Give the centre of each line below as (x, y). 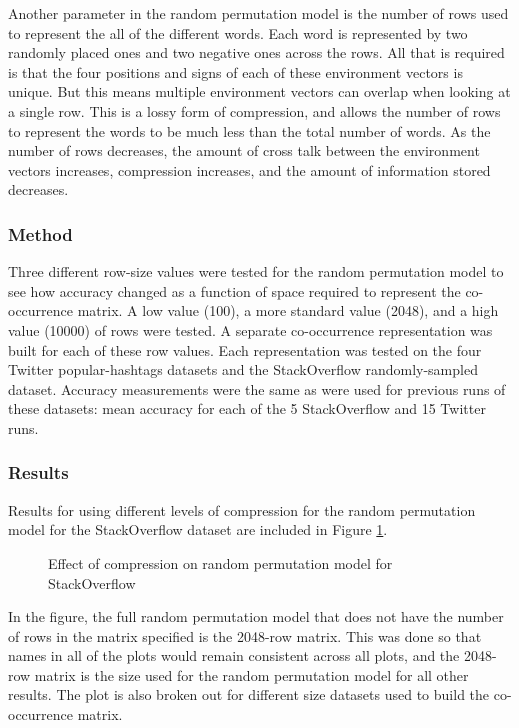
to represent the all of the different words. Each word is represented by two (238, 32)
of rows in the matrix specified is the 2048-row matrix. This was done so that (245, 635)
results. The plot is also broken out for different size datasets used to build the (249, 694)
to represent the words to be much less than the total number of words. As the (249, 130)
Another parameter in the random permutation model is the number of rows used (258, 13)
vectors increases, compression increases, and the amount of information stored (249, 169)
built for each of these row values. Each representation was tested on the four (245, 349)
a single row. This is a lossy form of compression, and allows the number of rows (254, 110)
